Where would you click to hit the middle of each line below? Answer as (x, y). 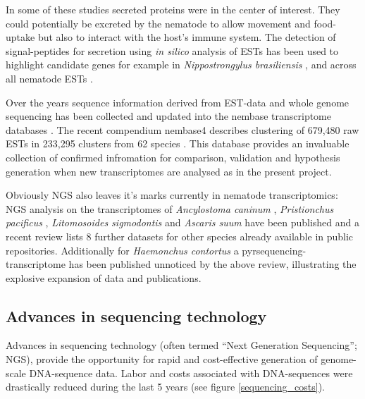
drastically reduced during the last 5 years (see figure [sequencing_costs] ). (166, 387)
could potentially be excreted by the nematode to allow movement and (158, 23)
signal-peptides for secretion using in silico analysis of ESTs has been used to (172, 50)
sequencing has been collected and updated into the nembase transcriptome (168, 116)
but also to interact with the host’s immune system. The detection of (187, 37)
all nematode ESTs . (49, 78)
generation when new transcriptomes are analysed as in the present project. (169, 171)
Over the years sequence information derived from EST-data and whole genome (178, 102)
